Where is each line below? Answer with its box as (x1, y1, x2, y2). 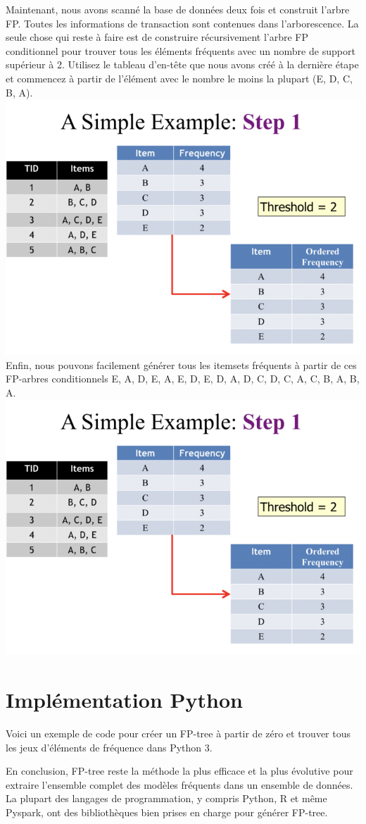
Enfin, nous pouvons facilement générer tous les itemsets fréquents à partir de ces (6, 357, 357, 372)
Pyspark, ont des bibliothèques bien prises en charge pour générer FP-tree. (6, 804, 328, 819)
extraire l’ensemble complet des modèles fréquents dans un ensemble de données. (6, 777, 353, 792)
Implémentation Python (6, 685, 243, 714)
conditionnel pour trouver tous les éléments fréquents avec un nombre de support (6, 43, 355, 58)
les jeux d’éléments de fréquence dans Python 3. (6, 739, 213, 754)
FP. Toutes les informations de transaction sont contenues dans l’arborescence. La (6, 15, 359, 30)
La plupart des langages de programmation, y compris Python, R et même (6, 791, 327, 806)
